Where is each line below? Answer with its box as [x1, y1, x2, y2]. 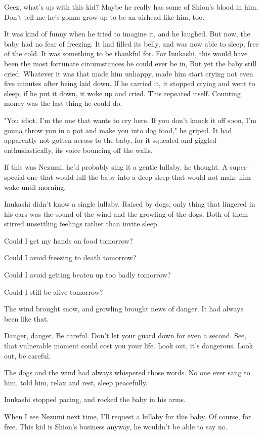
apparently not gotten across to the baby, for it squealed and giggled [4, 135, 216, 145]
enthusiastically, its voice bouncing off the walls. [4, 144, 153, 155]
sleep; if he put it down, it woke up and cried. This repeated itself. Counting [4, 88, 241, 98]
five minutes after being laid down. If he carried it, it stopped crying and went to [4, 78, 255, 89]
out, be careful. [4, 350, 51, 361]
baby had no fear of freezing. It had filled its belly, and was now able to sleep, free [4, 38, 259, 49]
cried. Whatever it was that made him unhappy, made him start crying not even [4, 68, 253, 78]
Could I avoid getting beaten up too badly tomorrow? [4, 269, 171, 280]
